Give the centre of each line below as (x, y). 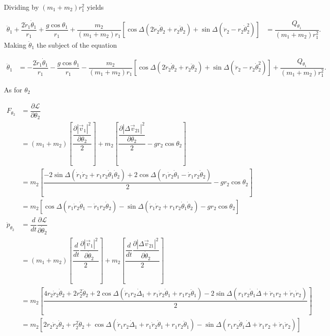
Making (15, 44)
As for (13, 89)
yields (95, 7)
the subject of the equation (77, 44)
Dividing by (21, 7)
